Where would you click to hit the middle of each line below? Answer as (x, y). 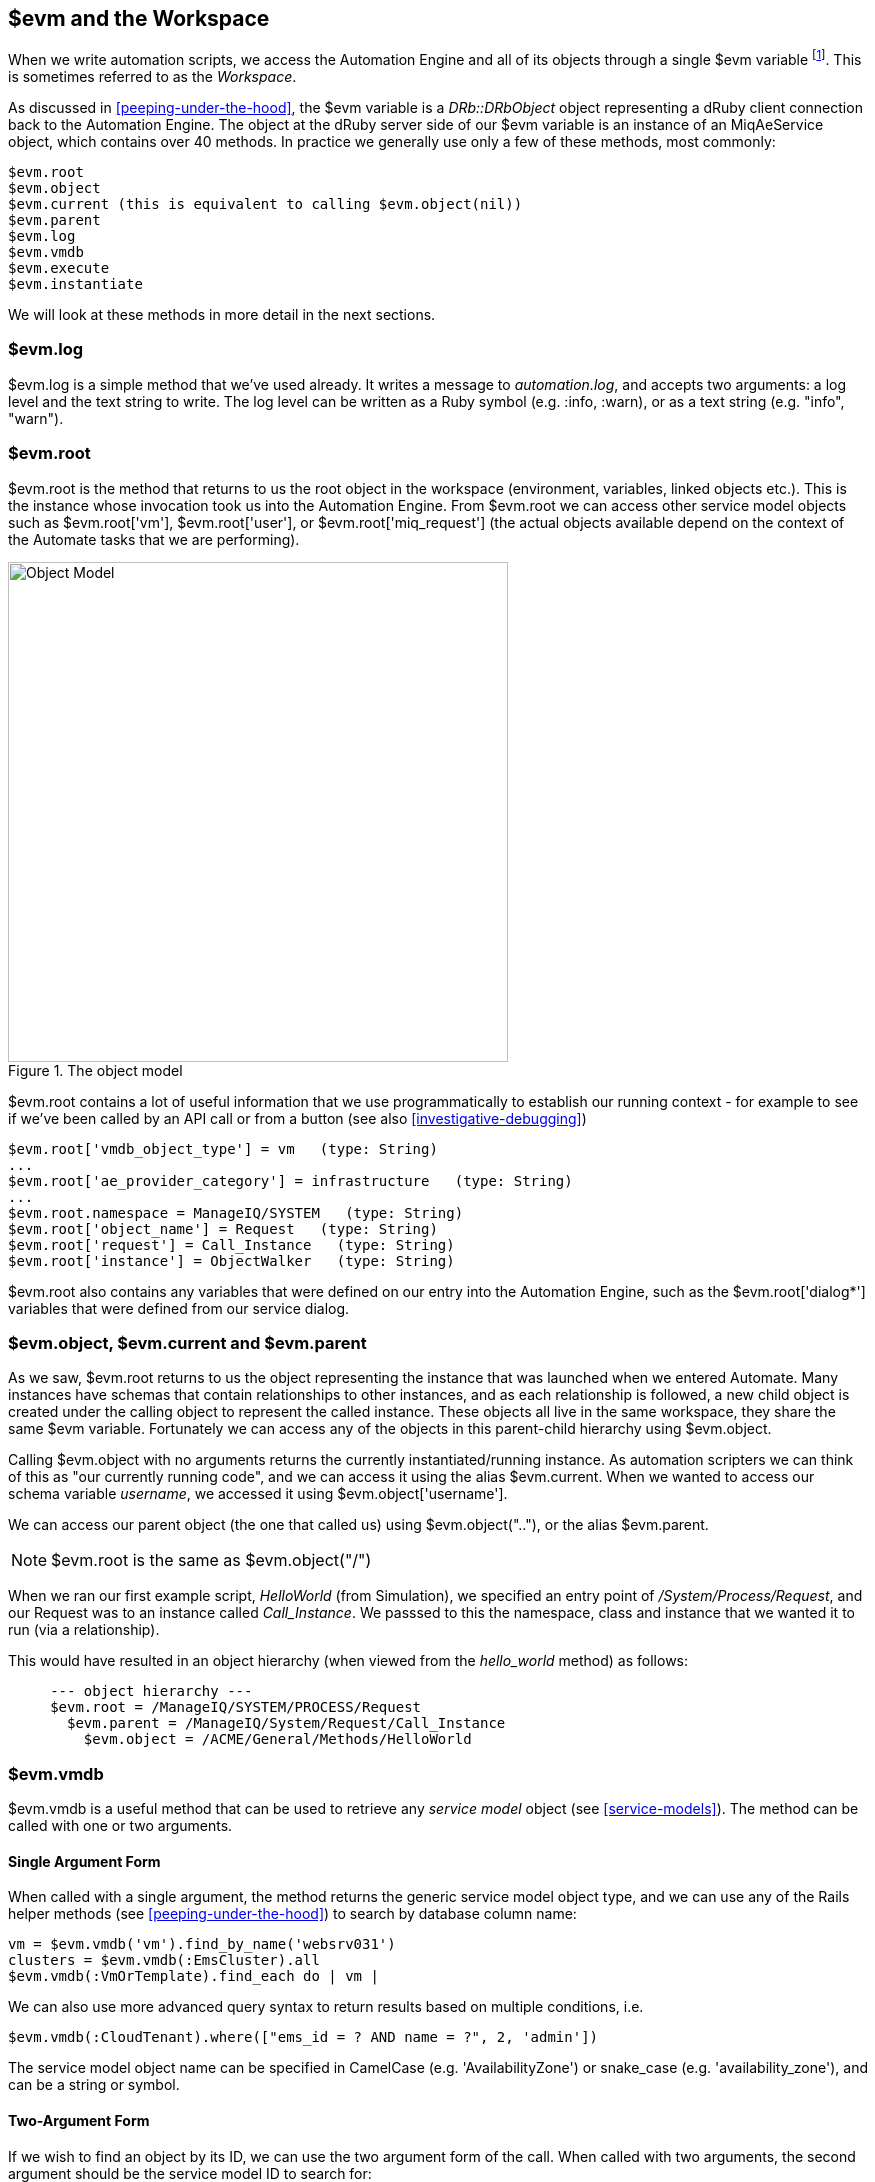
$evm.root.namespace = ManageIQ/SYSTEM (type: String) (236, 1212)
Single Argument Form (84, 1861)
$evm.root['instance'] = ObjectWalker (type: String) (231, 1260)
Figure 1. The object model (95, 1070)
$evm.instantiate (75, 284)
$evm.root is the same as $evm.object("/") (211, 1560)
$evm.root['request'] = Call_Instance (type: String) (231, 1244)
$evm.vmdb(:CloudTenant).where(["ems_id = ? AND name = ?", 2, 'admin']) (303, 2037)
